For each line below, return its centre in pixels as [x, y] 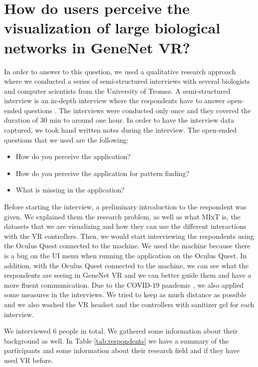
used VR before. [29, 360]
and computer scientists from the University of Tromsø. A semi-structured [117, 91]
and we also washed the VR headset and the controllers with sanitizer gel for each [129, 304]
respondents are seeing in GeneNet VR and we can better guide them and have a [128, 275]
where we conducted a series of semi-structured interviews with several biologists [127, 81]
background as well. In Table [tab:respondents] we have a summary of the [117, 340]
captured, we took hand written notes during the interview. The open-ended [120, 130]
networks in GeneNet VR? [97, 47]
